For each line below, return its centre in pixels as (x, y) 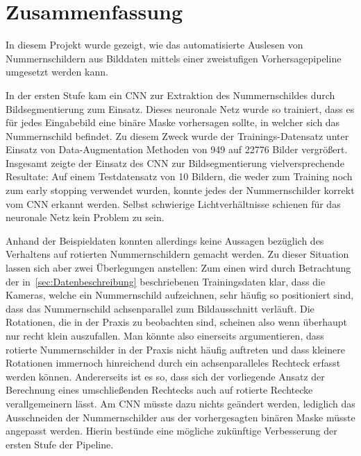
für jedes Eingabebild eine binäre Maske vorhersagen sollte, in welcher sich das (173, 122)
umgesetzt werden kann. (57, 72)
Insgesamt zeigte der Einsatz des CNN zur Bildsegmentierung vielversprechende (175, 163)
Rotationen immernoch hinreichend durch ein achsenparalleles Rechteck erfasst (173, 363)
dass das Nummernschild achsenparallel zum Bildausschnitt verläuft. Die (160, 308)
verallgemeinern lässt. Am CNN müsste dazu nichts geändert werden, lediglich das (180, 403)
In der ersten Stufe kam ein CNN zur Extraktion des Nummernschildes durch (170, 95)
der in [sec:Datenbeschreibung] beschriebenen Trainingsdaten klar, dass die (166, 281)
